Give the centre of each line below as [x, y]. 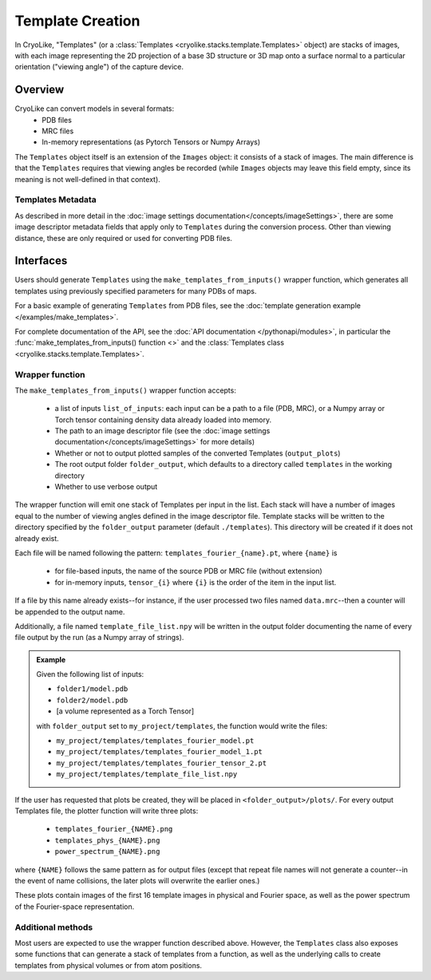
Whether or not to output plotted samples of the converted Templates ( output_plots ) [198, 453]
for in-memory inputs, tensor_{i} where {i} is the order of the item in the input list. [196, 582]
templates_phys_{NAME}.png [107, 840]
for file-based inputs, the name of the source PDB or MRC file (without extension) [188, 571]
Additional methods [54, 927]
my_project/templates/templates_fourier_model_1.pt [160, 752]
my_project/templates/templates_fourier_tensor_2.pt [162, 763]
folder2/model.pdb [92, 700]
